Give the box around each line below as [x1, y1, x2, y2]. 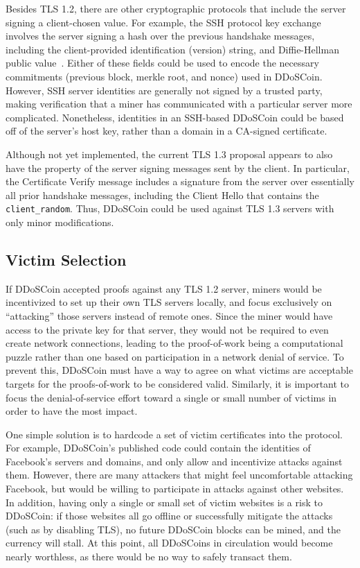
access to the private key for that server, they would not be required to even [6, 322, 329, 336]
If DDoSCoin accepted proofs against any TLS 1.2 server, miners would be [6, 281, 322, 295]
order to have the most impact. [6, 404, 138, 418]
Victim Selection [6, 248, 127, 270]
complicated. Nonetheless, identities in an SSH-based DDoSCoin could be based [6, 110, 344, 124]
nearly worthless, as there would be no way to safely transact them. [6, 549, 292, 564]
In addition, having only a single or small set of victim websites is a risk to [6, 494, 323, 509]
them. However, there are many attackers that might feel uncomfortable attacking [6, 467, 353, 482]
